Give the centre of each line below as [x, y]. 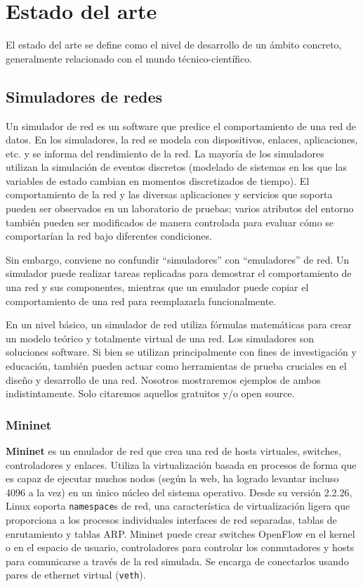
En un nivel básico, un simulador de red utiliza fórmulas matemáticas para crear [179, 324]
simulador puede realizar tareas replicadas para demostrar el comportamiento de [179, 273]
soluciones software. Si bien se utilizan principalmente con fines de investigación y [181, 352]
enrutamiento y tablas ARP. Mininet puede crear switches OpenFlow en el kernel [180, 533]
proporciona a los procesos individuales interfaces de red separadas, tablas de [171, 520]
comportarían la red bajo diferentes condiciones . [109, 236]
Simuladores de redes [84, 96]
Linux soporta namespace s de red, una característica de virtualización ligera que [178, 506]
